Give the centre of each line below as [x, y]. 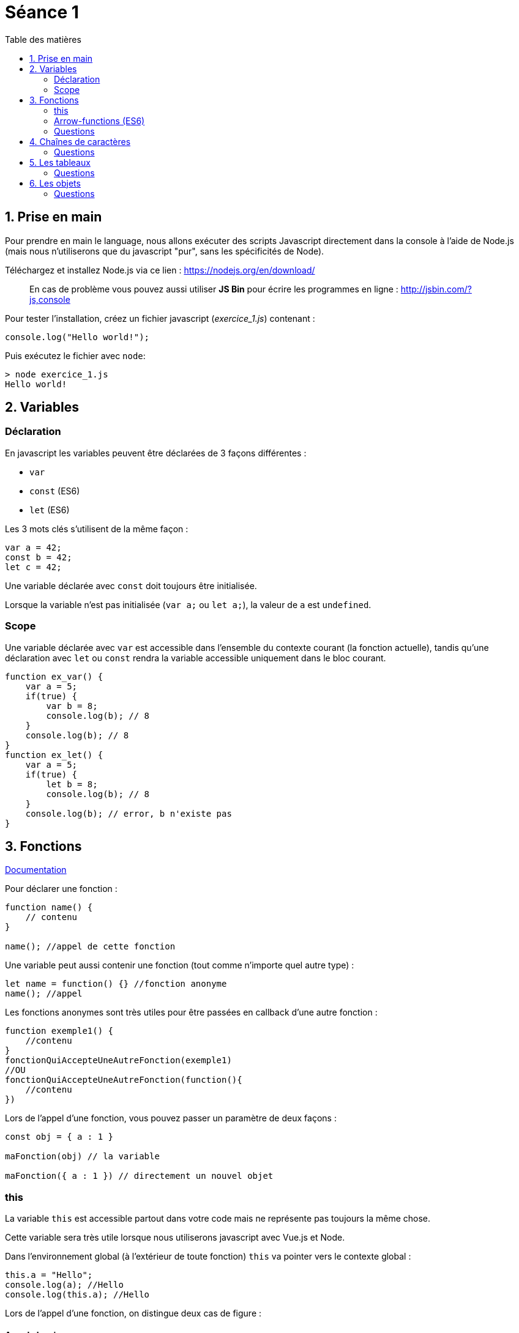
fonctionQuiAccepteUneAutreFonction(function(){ [124, 1080]
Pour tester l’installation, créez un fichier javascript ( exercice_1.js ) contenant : [160, 318]
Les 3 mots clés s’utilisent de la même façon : [97, 529]
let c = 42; [33, 567]
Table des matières [43, 39]
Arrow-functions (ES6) [99, 121]
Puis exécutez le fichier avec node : [75, 355]
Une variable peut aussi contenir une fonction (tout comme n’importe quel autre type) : [180, 965]
